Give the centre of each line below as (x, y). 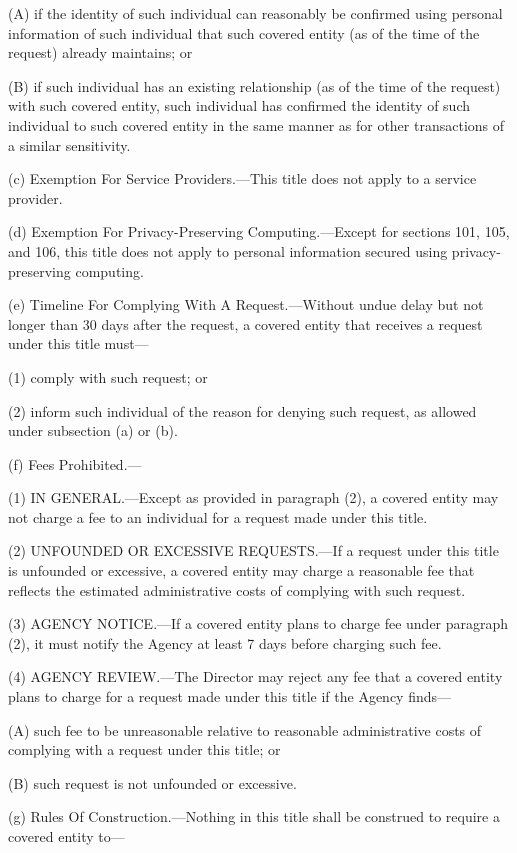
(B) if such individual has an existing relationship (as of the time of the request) (254, 85)
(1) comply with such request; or (108, 376)
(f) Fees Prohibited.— (75, 463)
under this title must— (78, 343)
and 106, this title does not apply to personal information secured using (228, 250)
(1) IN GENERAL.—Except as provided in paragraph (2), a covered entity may (253, 497)
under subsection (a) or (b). (93, 430)
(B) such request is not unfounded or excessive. (152, 782)
